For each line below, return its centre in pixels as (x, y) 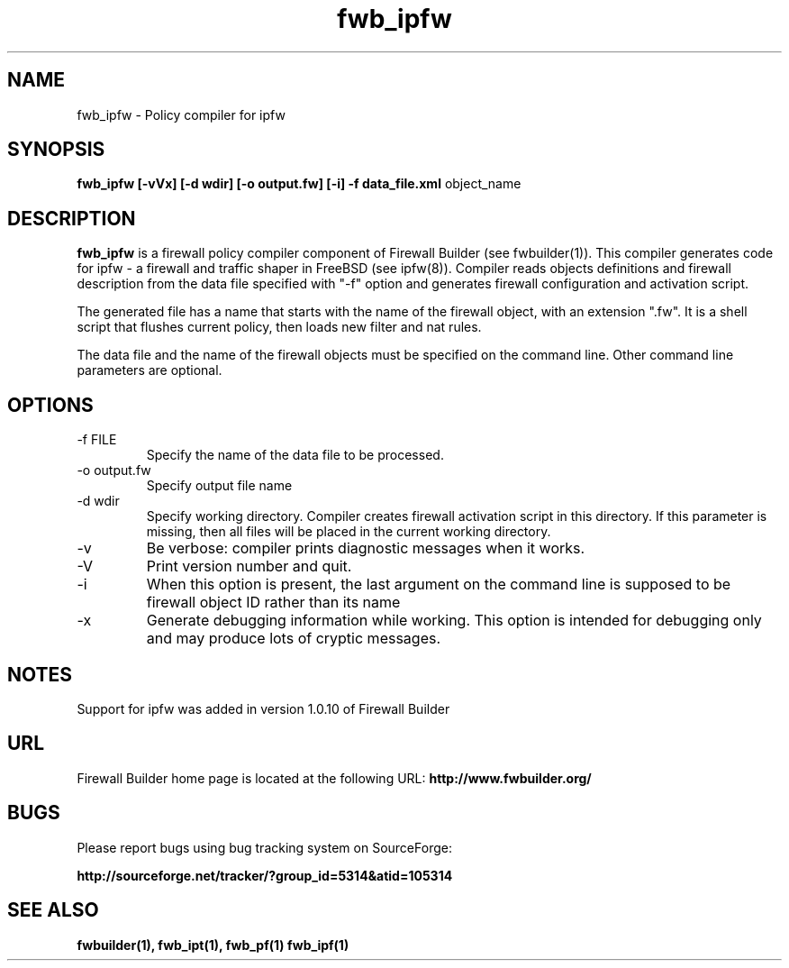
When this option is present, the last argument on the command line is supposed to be (439, 584)
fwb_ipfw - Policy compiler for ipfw (181, 114)
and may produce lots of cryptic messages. (294, 639)
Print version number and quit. (249, 566)
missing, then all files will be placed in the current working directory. (349, 532)
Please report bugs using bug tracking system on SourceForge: (264, 847)
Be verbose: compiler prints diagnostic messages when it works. (366, 548)
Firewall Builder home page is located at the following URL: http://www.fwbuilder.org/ (334, 778)
